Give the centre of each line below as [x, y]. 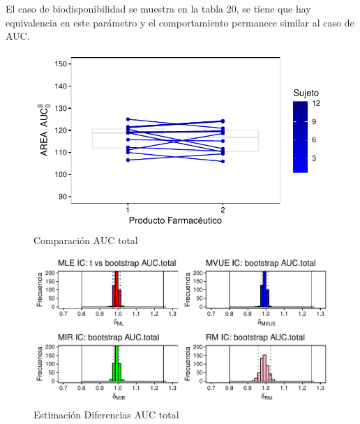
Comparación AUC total [86, 240]
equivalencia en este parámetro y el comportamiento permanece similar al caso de [180, 22]
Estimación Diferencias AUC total [106, 415]
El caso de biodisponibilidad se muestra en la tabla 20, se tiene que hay [158, 8]
